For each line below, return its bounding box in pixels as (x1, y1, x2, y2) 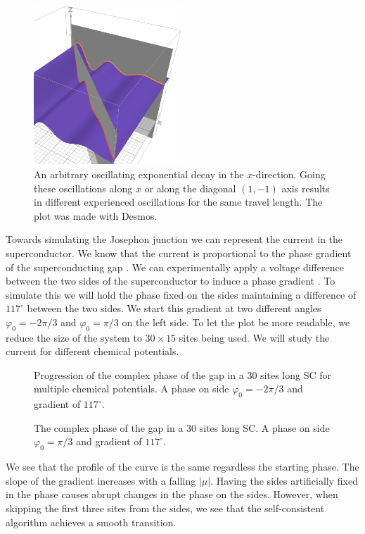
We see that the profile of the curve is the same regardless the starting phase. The (6, 459, 359, 474)
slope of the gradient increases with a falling (6, 473, 196, 488)
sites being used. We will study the (179, 330, 330, 344)
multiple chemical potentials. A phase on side (34, 381, 229, 396)
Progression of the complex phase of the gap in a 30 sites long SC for (34, 367, 332, 382)
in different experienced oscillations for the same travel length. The (34, 194, 323, 209)
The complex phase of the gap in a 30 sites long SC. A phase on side (34, 420, 330, 435)
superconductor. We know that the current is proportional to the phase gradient (6, 245, 352, 260)
